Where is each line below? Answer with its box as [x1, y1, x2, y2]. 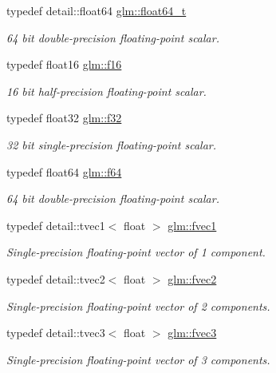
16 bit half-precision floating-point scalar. [6, 82, 207, 99]
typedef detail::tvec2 [6, 270, 105, 287]
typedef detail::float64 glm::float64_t [6, 2, 187, 18]
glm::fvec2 [168, 270, 217, 287]
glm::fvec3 [168, 324, 217, 341]
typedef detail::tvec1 [6, 216, 105, 233]
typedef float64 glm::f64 [6, 163, 122, 180]
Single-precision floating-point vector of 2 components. [6, 297, 270, 314]
